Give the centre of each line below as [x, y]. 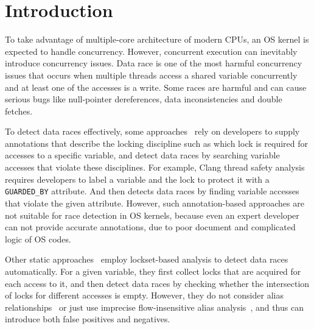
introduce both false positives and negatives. [88, 319]
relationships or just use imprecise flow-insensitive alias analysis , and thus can [154, 307]
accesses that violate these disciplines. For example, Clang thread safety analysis [155, 167]
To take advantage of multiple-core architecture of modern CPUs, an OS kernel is [157, 39]
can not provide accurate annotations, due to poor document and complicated [150, 227]
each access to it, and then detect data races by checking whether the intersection [157, 283]
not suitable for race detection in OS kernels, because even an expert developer [152, 215]
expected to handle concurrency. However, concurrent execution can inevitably [151, 51]
